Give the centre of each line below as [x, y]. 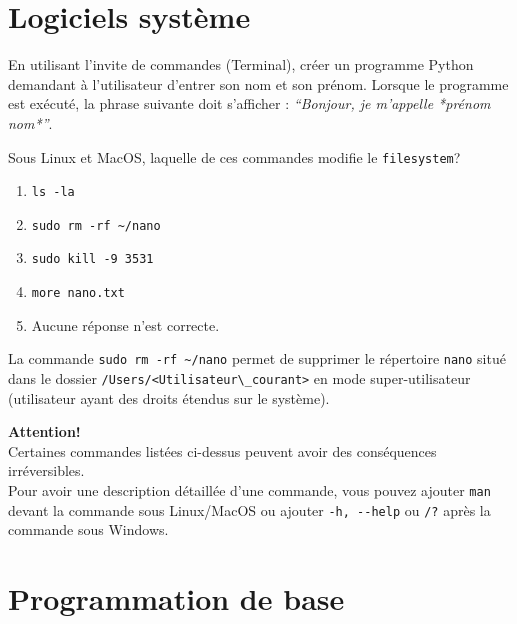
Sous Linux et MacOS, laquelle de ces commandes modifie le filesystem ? [234, 156]
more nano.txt [78, 293]
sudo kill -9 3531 [92, 259]
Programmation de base [176, 598]
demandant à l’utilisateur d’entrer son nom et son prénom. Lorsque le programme [258, 83]
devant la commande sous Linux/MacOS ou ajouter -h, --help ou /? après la [249, 509]
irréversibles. [46, 470]
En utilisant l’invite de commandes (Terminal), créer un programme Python [241, 64]
